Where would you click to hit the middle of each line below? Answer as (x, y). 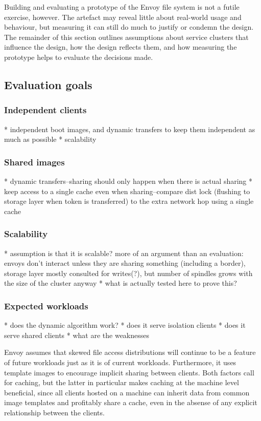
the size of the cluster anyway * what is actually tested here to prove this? (121, 283)
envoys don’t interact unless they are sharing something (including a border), (125, 263)
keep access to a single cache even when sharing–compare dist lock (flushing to (127, 191)
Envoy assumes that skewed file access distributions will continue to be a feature (130, 352)
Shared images (34, 162)
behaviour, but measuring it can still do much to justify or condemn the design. (129, 27)
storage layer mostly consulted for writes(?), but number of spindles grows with (128, 273)
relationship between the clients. (54, 412)
